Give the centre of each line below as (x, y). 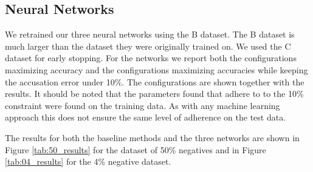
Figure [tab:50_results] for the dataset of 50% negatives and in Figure (136, 149)
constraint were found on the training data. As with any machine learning (143, 105)
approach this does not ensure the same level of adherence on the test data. (146, 117)
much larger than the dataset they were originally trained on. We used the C (148, 46)
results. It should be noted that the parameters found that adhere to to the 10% (154, 94)
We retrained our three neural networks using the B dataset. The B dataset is (150, 34)
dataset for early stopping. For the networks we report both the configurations (151, 58)
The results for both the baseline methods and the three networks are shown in (152, 137)
